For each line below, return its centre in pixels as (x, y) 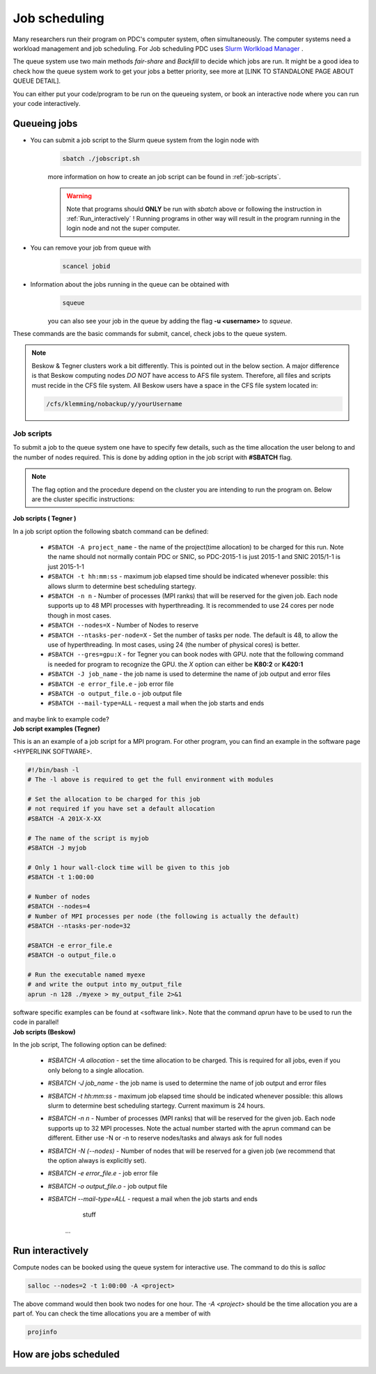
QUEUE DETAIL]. (37, 81)
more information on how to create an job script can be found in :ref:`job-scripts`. (164, 176)
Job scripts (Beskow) (44, 1032)
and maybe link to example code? (61, 719)
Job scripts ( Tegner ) (45, 519)
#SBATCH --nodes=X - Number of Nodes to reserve (123, 625)
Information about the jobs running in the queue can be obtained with (130, 284)
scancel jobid (86, 266)
